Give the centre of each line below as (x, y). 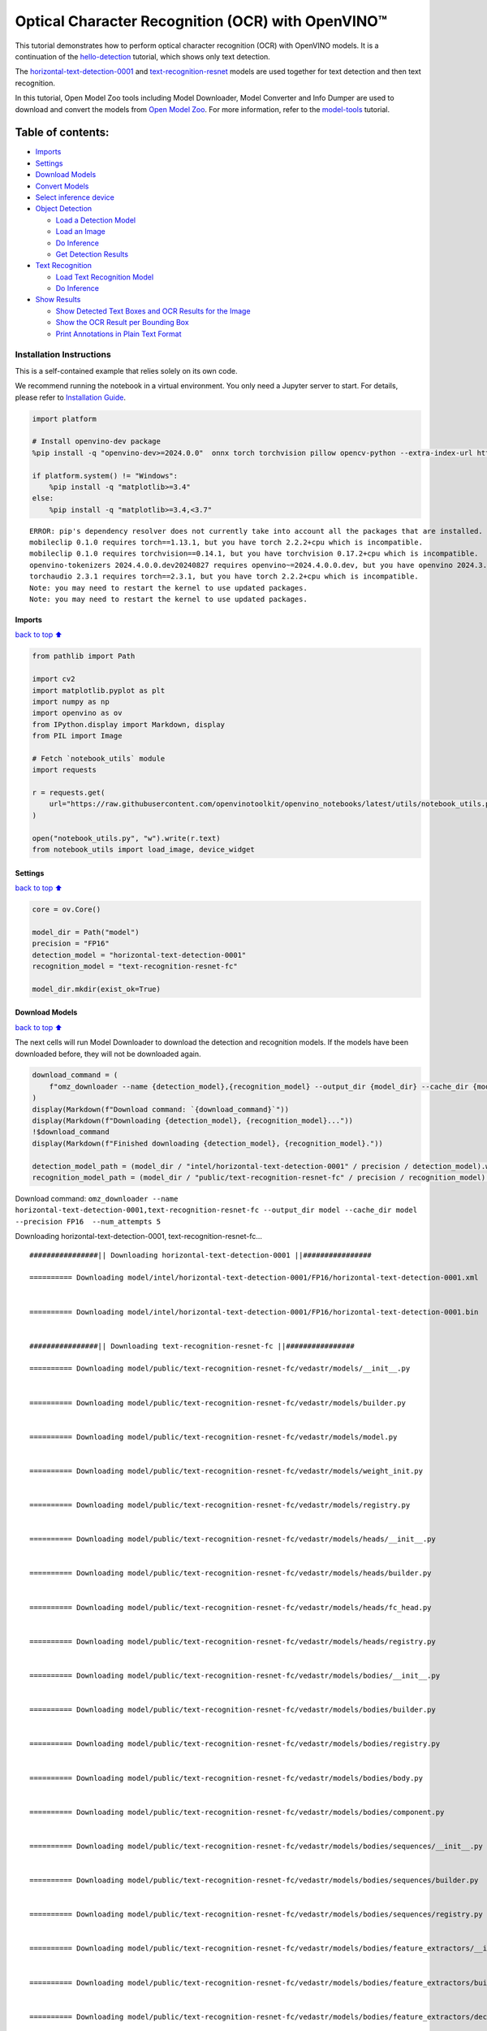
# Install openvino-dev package (97, 442)
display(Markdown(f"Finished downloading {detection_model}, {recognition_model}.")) (207, 1143)
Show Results (58, 300)
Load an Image (80, 232)
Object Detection (64, 209)
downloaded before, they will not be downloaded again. (108, 1054)
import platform (65, 419)
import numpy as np (71, 702)
